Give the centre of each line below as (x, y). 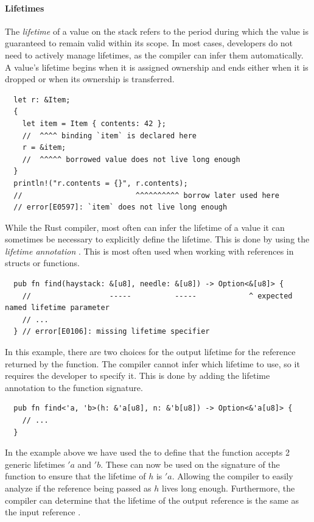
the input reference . (43, 512)
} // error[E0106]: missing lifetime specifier (112, 332)
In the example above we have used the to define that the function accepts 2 (147, 452)
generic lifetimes (35, 464)
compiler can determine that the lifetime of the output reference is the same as (152, 500)
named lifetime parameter (57, 308)
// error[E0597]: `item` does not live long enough (120, 207)
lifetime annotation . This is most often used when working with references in (149, 251)
